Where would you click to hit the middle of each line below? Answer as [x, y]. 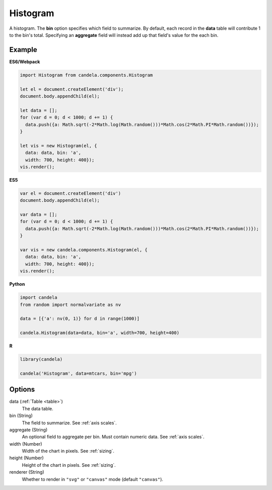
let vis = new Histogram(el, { [59, 146]
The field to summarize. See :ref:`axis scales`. [69, 423]
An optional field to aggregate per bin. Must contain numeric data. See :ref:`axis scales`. [113, 437]
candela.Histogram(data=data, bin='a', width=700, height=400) [100, 333]
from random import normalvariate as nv [70, 305]
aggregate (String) [28, 429]
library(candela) [41, 359]
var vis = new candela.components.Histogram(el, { [84, 250]
